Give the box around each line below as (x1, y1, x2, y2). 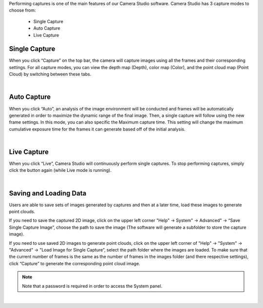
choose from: (9, 7, 36, 13)
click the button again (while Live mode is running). (9, 167, 112, 173)
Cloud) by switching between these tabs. (9, 71, 92, 77)
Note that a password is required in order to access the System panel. (22, 283, 163, 289)
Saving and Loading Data (9, 189, 87, 197)
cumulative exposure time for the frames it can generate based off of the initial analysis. (9, 126, 186, 132)
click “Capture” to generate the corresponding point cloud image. (9, 260, 141, 266)
